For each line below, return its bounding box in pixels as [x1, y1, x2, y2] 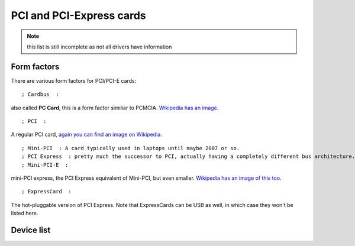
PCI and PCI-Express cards [11, 9, 146, 22]
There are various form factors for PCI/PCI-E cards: [11, 77, 137, 84]
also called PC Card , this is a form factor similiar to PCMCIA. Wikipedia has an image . [11, 104, 219, 111]
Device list [11, 225, 51, 235]
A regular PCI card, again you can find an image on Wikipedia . [11, 131, 162, 138]
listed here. [11, 210, 38, 217]
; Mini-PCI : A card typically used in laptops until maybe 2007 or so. [21, 145, 240, 151]
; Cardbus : [21, 91, 59, 98]
